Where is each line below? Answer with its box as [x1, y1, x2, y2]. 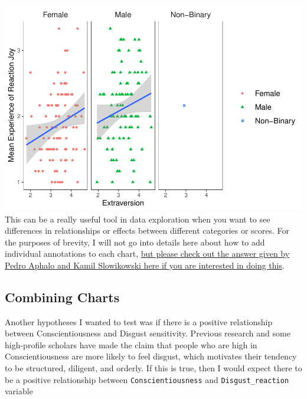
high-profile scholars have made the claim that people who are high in [5, 338, 257, 351]
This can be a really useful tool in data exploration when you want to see [5, 212, 270, 225]
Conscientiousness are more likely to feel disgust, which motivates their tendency [5, 350, 297, 362]
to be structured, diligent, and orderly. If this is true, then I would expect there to [5, 362, 302, 374]
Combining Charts [5, 287, 120, 306]
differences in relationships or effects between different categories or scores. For [5, 224, 290, 237]
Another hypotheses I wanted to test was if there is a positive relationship [5, 315, 273, 328]
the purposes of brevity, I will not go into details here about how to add [5, 236, 265, 248]
